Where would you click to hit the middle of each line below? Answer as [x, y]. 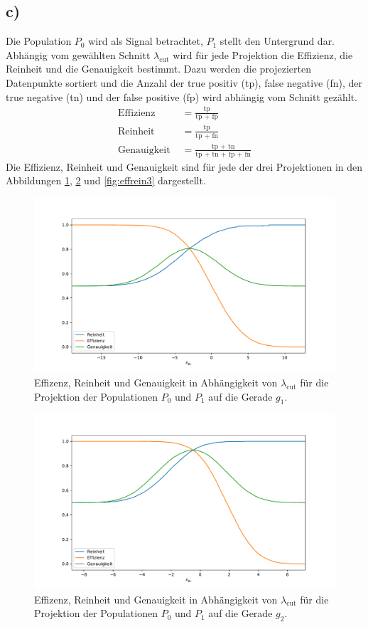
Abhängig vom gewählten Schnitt [78, 54]
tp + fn [207, 136]
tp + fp [207, 117]
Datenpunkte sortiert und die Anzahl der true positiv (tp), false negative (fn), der [184, 82]
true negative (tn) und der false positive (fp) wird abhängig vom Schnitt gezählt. [182, 96]
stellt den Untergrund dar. [277, 41]
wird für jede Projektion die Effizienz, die [263, 54]
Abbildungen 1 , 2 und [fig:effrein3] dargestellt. [106, 180]
